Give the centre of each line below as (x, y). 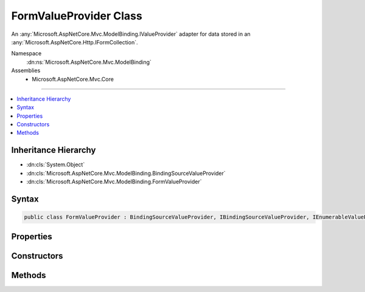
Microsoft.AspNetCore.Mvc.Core (73, 79)
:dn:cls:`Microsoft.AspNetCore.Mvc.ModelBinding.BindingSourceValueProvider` (126, 173)
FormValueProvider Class (77, 16)
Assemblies (26, 70)
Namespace (26, 53)
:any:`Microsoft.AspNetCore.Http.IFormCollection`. (75, 42)
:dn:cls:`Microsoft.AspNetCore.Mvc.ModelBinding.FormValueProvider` (114, 182)
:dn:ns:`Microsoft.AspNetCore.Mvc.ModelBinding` (89, 62)
